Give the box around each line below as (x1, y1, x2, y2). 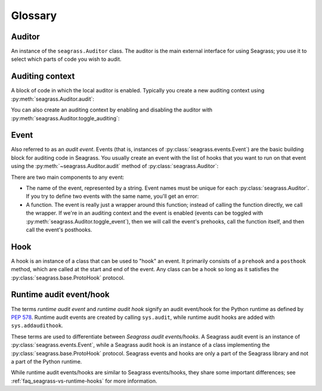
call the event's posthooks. (26, 226, 92, 233)
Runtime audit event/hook (11, 290, 110, 300)
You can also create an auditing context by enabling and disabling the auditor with (11, 106, 213, 113)
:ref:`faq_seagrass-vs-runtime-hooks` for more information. (11, 377, 157, 384)
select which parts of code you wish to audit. (11, 55, 122, 63)
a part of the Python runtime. (11, 358, 82, 365)
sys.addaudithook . (11, 322, 63, 329)
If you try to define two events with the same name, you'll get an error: (26, 193, 199, 200)
